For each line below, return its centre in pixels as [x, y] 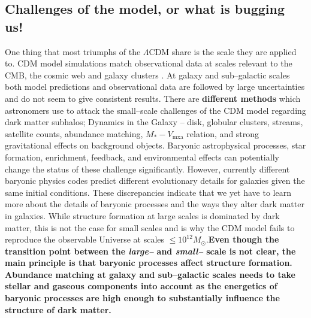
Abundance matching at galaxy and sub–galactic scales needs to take [150, 274]
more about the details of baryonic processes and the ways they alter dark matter [155, 204]
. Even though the [242, 239]
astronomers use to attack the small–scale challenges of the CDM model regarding [155, 110]
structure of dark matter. [58, 309]
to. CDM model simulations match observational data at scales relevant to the [149, 63]
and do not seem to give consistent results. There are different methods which [153, 98]
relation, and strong [223, 133]
